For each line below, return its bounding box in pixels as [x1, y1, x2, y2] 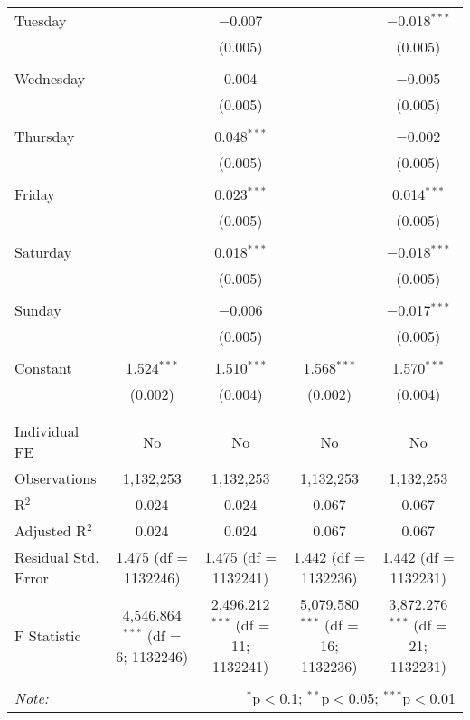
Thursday [14, 126, 75, 147]
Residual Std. [14, 546, 99, 567]
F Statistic [14, 624, 81, 646]
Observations [14, 468, 97, 488]
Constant [14, 357, 72, 378]
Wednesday [14, 68, 86, 89]
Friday [14, 184, 55, 204]
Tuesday [14, 10, 67, 31]
